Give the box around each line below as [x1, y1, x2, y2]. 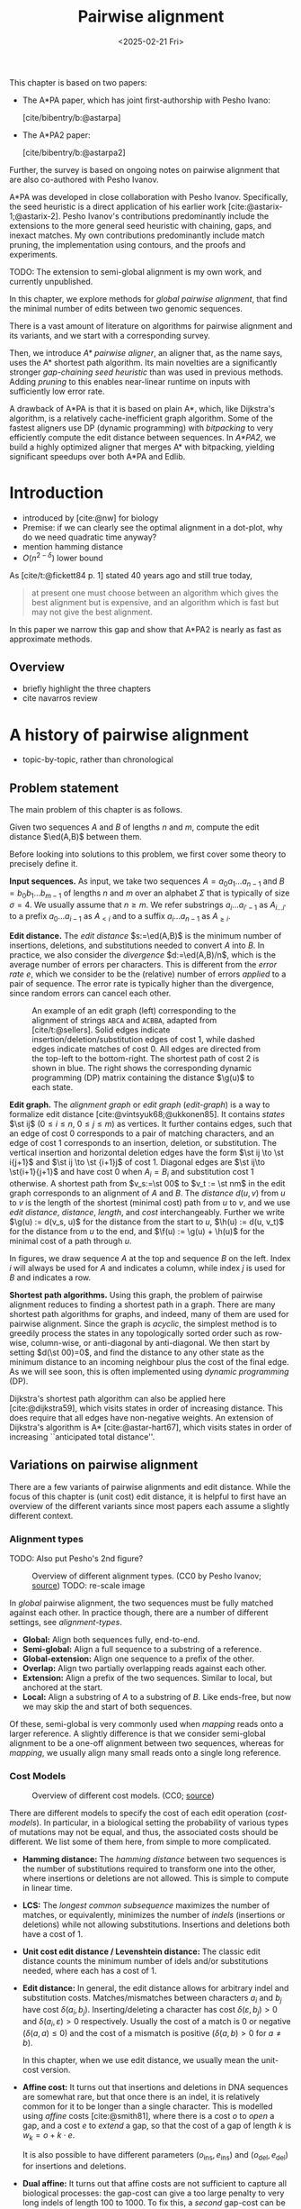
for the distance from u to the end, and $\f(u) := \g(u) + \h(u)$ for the [9, 1226, 265, 1237]
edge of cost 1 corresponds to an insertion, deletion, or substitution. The [9, 1138, 277, 1149]
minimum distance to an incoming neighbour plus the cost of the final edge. [9, 1357, 289, 1368]
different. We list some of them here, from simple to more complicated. [9, 1836, 271, 1848]
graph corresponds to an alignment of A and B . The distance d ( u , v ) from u [9, 1187, 286, 1199]
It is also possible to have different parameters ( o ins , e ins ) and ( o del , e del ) [22, 2149, 289, 2162]
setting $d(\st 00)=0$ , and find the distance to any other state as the [9, 1347, 265, 1358]
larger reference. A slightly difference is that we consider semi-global [9, 1728, 267, 1740]
